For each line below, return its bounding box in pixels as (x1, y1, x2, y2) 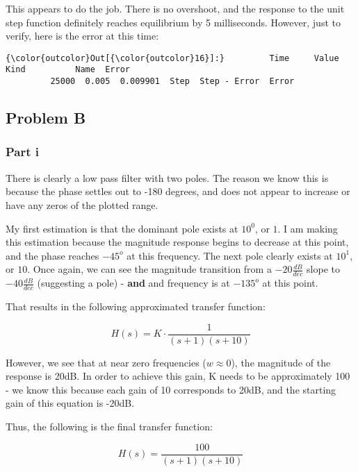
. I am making (277, 221, 338, 235)
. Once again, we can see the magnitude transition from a (27, 262, 272, 276)
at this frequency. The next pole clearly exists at (127, 248, 333, 262)
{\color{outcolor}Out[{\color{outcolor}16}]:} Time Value (6, 53, 339, 63)
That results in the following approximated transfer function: (6, 298, 266, 313)
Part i (6, 143, 40, 160)
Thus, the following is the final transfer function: (6, 419, 213, 433)
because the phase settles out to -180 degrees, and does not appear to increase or (6, 184, 350, 199)
